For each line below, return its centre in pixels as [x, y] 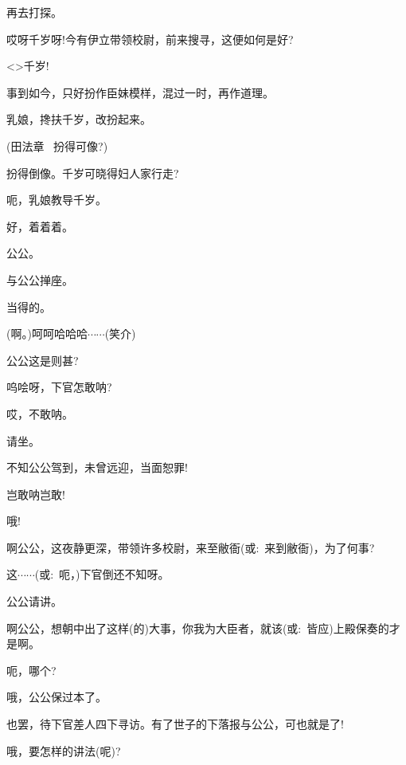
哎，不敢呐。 [40, 413]
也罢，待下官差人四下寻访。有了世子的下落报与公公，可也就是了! [175, 724]
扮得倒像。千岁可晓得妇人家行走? [93, 173]
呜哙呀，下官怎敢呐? [59, 387]
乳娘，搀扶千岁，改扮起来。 [79, 119]
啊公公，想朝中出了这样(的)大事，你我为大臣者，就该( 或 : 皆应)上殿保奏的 [198, 628]
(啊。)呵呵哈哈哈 [47, 333]
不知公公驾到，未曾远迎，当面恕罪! [97, 467]
